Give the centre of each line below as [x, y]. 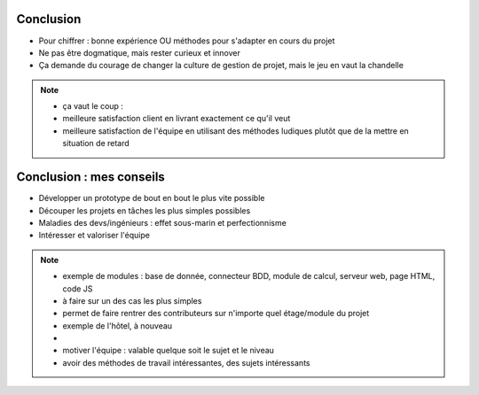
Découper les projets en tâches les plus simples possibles [145, 210]
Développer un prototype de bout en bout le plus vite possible [152, 198]
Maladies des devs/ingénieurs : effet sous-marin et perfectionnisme [163, 222]
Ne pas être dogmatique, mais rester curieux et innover [140, 52]
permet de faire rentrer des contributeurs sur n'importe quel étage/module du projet [216, 314]
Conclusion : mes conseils [91, 177]
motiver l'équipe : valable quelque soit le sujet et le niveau [169, 351]
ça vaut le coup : [93, 106]
